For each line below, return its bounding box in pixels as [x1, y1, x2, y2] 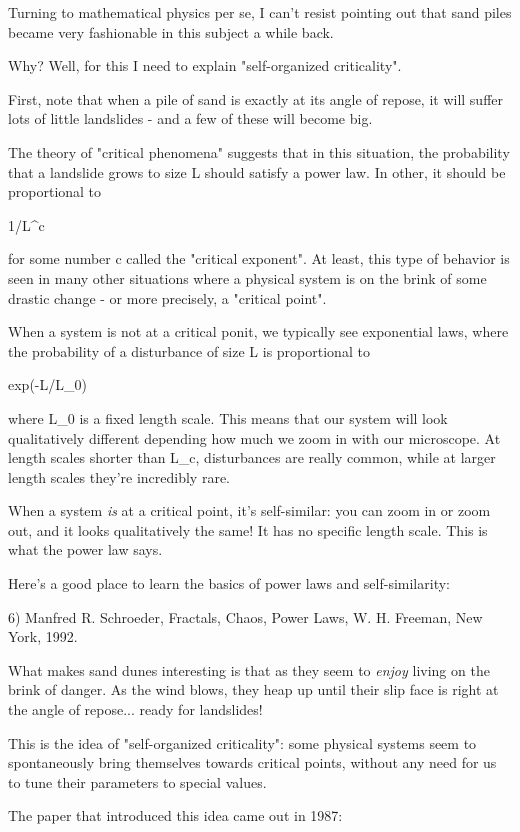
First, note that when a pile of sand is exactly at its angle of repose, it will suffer [8, 88, 504, 109]
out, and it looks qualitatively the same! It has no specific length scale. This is [8, 519, 488, 540]
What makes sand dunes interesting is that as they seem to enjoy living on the [8, 659, 490, 680]
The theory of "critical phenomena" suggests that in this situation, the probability [8, 141, 510, 162]
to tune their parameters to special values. [8, 771, 267, 792]
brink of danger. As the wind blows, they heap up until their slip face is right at [8, 679, 499, 700]
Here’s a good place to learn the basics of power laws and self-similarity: [8, 573, 450, 594]
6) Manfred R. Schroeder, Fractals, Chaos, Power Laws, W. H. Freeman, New [8, 606, 483, 627]
